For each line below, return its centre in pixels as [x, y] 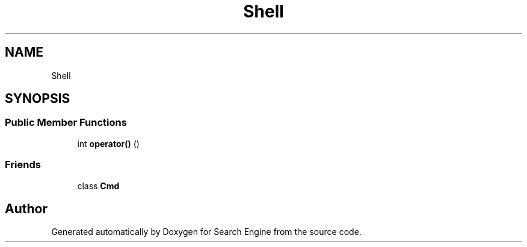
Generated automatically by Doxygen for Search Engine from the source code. [206, 232]
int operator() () [108, 143]
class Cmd [98, 186]
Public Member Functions [66, 123]
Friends [23, 165]
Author [26, 208]
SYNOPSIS [38, 99]
